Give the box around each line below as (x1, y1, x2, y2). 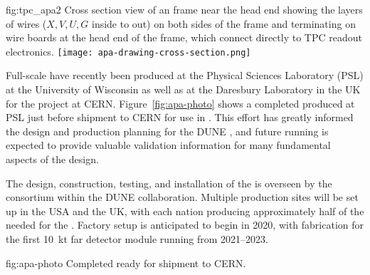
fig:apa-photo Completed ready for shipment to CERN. (6, 255, 246, 270)
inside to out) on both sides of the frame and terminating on (91, 16, 356, 31)
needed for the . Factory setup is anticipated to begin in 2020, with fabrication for (6, 217, 364, 232)
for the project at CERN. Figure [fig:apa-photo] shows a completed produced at (6, 95, 355, 110)
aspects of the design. (6, 152, 99, 166)
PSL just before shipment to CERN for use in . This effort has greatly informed (6, 110, 354, 125)
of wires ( (6, 16, 47, 31)
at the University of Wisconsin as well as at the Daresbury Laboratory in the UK (6, 82, 361, 97)
